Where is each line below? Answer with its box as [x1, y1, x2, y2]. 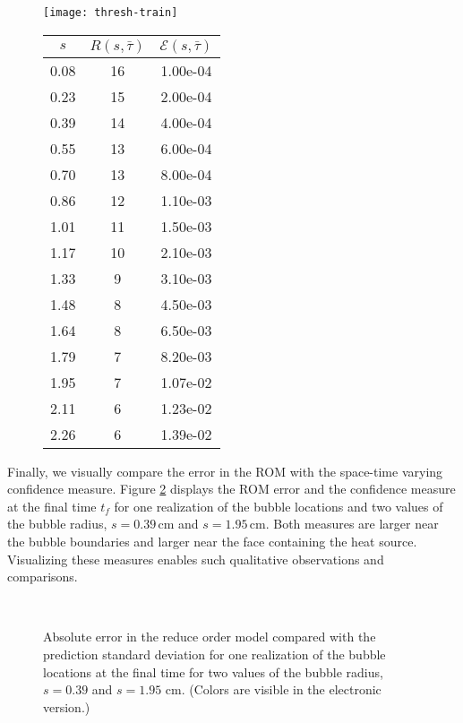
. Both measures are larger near [265, 514, 439, 533]
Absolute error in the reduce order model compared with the [43, 627, 376, 646]
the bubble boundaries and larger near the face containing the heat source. [7, 532, 417, 551]
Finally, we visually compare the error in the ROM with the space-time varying [7, 461, 443, 480]
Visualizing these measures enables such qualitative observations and [7, 549, 384, 568]
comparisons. [7, 567, 78, 586]
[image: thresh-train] [43, 6, 178, 19]
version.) [43, 697, 90, 716]
